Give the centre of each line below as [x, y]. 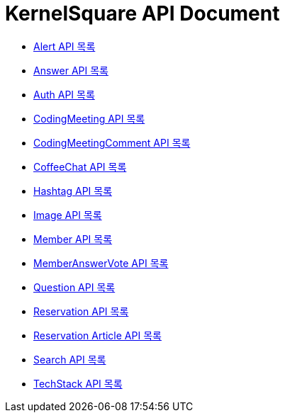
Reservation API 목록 [81, 311]
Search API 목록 [70, 359]
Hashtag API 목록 [73, 191]
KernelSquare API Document [142, 13]
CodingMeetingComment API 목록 [112, 142]
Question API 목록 [74, 287]
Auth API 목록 [64, 94]
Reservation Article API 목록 [97, 335]
